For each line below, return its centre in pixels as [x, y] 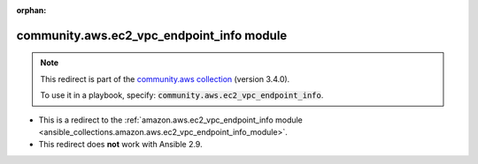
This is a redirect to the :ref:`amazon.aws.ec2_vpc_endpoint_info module [170, 120]
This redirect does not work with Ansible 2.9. [120, 145]
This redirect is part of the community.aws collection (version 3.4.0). [165, 78]
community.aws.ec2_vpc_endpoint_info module [152, 35]
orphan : [31, 10]
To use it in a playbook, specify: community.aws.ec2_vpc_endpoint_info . [182, 95]
